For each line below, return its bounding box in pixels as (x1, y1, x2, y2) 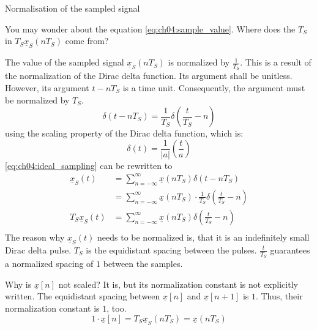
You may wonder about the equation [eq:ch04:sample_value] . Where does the (5, 22, 296, 35)
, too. (106, 301, 127, 314)
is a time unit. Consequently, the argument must (122, 81, 305, 94)
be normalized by (5, 93, 70, 106)
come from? (65, 34, 109, 47)
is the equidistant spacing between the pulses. (86, 243, 257, 256)
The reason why (5, 230, 65, 243)
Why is (5, 277, 32, 290)
